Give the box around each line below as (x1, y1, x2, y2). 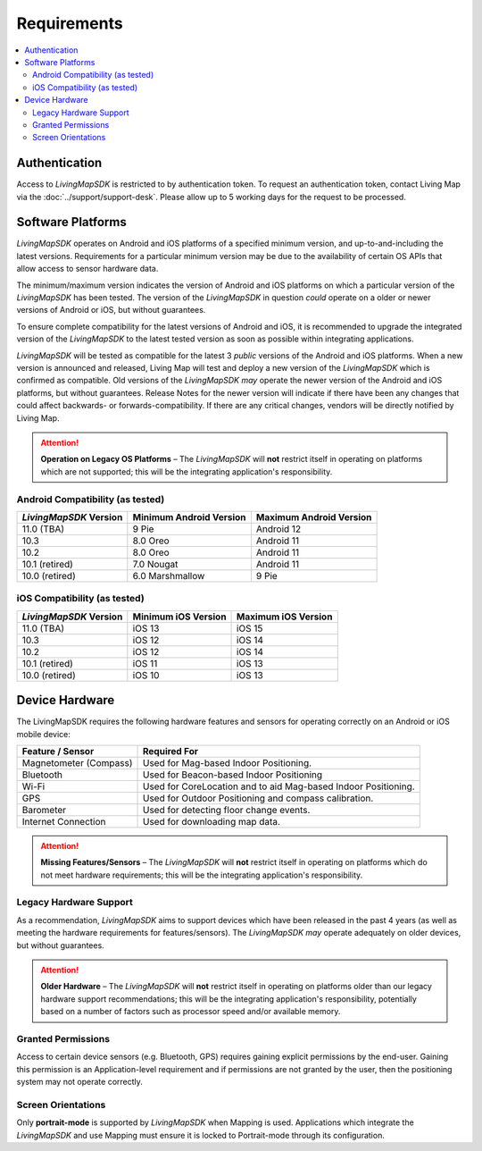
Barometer (21, 803, 67, 816)
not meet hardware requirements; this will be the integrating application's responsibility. (40, 870, 363, 880)
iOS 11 (132, 657, 158, 669)
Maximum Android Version (255, 510, 372, 523)
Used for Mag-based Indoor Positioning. (142, 756, 312, 769)
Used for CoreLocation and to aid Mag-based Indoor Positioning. (142, 780, 415, 793)
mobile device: (16, 728, 71, 739)
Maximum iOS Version (237, 610, 333, 623)
